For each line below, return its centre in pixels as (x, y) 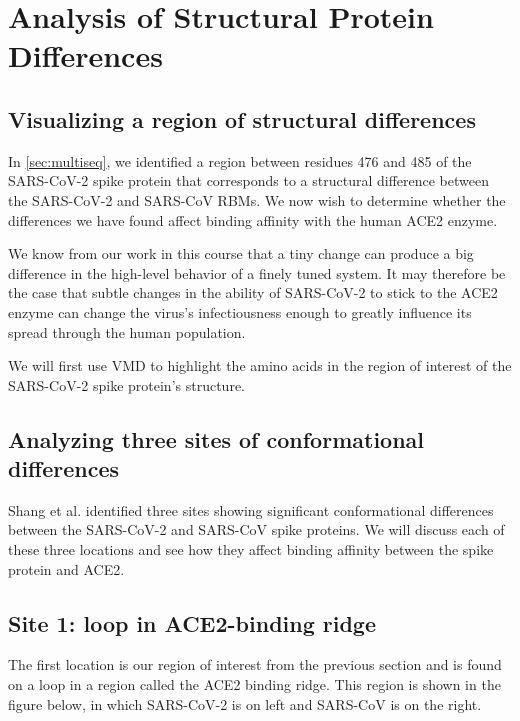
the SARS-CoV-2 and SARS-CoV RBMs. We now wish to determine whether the (257, 199)
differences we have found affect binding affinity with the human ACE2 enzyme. (253, 219)
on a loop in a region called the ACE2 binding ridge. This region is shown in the (254, 684)
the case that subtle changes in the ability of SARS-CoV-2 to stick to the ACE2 (253, 292)
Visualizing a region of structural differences (242, 118)
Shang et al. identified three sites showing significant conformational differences (251, 509)
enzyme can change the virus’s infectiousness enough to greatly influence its (240, 311)
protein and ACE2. (66, 568)
